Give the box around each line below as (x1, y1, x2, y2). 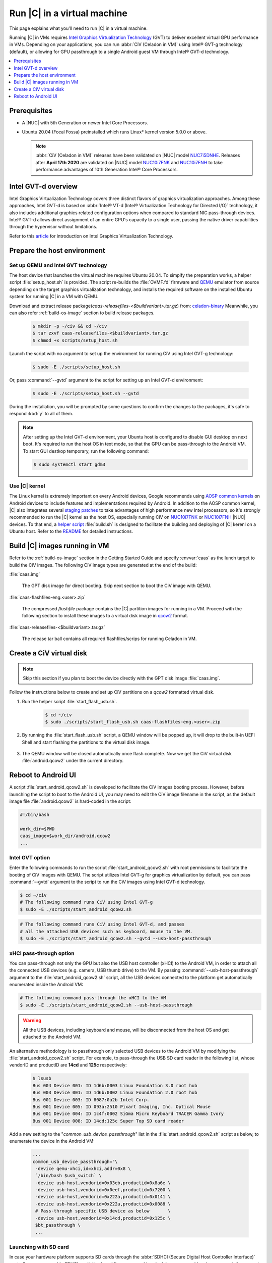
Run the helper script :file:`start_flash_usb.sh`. (22, 698, 117, 704)
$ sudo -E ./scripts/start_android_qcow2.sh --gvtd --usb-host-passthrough (20, 936, 212, 942)
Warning (23, 1017, 41, 1024)
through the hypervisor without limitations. (9, 224, 98, 230)
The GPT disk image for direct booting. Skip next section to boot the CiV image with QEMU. (22, 582, 212, 589)
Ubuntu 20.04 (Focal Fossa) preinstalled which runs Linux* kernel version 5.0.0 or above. (22, 129, 207, 135)
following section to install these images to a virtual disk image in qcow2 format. (22, 613, 188, 619)
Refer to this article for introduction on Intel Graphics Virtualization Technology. (9, 233, 174, 239)
